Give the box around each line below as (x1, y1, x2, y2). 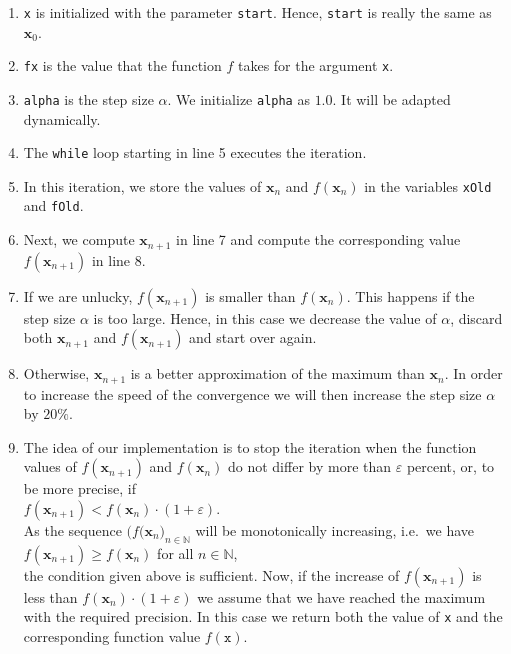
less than (23, 586, 78, 607)
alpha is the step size (23, 88, 154, 109)
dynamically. (23, 108, 101, 129)
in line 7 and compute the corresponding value (176, 229, 461, 250)
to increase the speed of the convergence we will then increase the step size (23, 383, 482, 404)
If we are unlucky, (23, 285, 133, 306)
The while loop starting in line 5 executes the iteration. (23, 142, 367, 163)
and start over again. (189, 327, 317, 348)
